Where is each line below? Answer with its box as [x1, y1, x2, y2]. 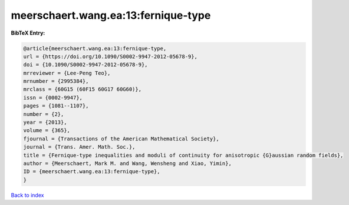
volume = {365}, [23, 127, 71, 134]
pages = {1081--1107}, [23, 103, 89, 109]
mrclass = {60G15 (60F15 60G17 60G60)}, [23, 86, 141, 93]
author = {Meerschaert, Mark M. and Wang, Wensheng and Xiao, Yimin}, [23, 160, 232, 167]
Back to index [11, 191, 44, 199]
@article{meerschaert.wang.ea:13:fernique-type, [23, 45, 167, 52]
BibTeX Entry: [11, 29, 45, 36]
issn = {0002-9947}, [23, 94, 83, 101]
